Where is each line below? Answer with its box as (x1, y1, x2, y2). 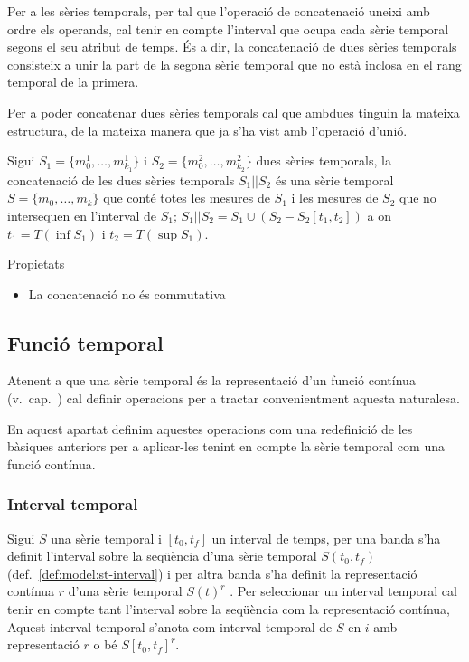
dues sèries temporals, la (256, 151, 391, 170)
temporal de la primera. (7, 72, 139, 91)
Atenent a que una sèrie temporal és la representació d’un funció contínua (7, 371, 416, 390)
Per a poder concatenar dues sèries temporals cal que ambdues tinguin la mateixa (7, 102, 460, 121)
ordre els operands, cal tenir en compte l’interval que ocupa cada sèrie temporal (7, 19, 449, 38)
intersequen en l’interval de (7, 205, 157, 224)
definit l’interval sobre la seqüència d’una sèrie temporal (7, 546, 317, 565)
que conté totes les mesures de (103, 188, 270, 207)
